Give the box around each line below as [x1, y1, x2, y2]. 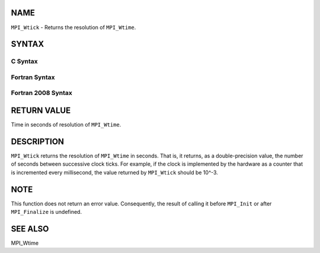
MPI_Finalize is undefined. [11, 208, 82, 216]
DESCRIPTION [11, 137, 65, 147]
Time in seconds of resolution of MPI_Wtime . [11, 121, 121, 128]
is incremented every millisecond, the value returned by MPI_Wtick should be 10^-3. [11, 169, 219, 176]
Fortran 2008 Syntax [11, 89, 72, 97]
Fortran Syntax [11, 73, 55, 81]
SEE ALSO [11, 223, 49, 234]
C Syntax [11, 57, 38, 65]
